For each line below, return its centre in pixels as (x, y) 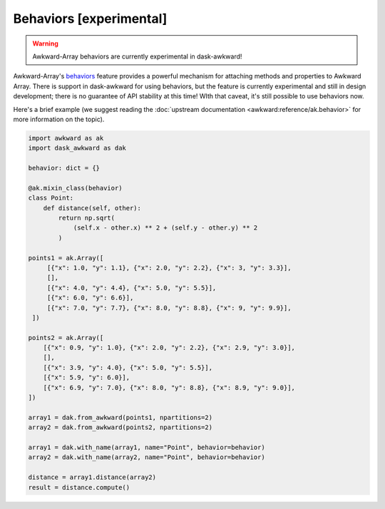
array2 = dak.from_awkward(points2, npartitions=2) (120, 427)
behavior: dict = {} (64, 168)
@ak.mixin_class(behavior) (75, 188)
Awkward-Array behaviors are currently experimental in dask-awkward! (137, 56)
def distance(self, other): (92, 208)
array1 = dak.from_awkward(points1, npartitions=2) (120, 417)
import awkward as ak (66, 138)
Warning (45, 43)
